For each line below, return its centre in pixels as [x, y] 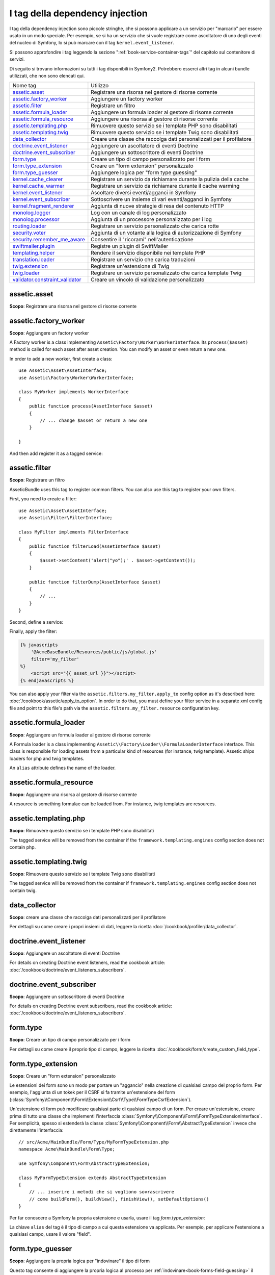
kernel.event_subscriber [42, 199]
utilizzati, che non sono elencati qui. [47, 75]
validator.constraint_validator [47, 279]
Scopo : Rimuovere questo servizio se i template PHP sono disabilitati [82, 831]
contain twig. [23, 890]
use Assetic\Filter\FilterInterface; [66, 518]
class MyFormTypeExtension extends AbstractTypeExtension [92, 1178]
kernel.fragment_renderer [43, 206]
